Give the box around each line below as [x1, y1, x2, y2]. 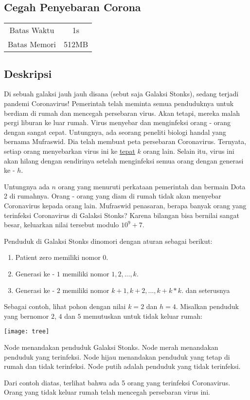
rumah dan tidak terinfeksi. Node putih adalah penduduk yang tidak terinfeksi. [4, 361, 241, 371]
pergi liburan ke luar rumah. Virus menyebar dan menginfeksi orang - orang [4, 117, 231, 127]
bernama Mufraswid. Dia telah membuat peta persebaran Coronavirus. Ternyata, [4, 136, 247, 146]
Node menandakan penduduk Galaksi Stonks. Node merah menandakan [4, 342, 218, 352]
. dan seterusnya [181, 285, 230, 295]
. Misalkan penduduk [176, 301, 239, 311]
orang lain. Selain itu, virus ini [143, 145, 234, 156]
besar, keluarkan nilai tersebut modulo [4, 219, 119, 230]
